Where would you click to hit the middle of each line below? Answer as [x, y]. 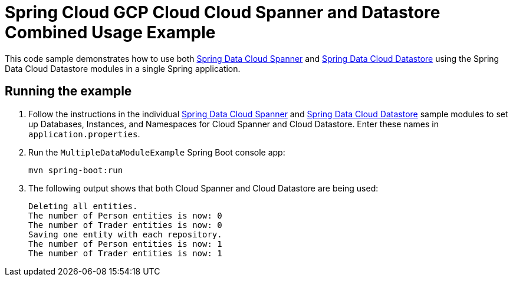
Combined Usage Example [110, 32]
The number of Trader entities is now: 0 [125, 225]
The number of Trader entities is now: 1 [125, 253]
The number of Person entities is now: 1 [125, 244]
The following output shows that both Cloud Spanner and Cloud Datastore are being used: [203, 188]
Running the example [68, 91]
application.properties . [84, 134]
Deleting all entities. [83, 206]
